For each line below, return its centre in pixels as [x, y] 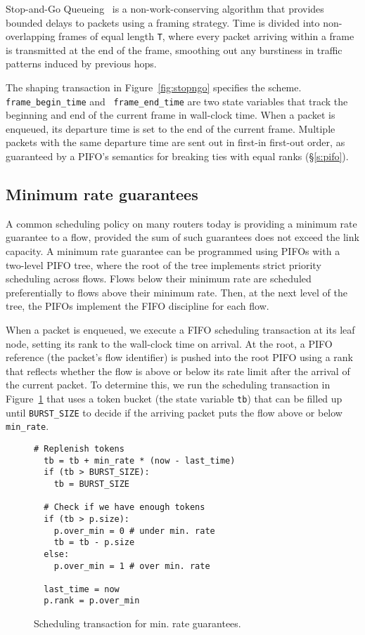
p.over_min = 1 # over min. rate [132, 566]
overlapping [31, 36]
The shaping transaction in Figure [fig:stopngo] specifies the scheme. [154, 87]
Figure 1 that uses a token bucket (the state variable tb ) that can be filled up [174, 398]
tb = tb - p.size [94, 543]
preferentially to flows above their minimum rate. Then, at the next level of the [177, 292]
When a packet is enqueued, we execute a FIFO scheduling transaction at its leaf [180, 330]
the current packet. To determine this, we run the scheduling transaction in [168, 385]
